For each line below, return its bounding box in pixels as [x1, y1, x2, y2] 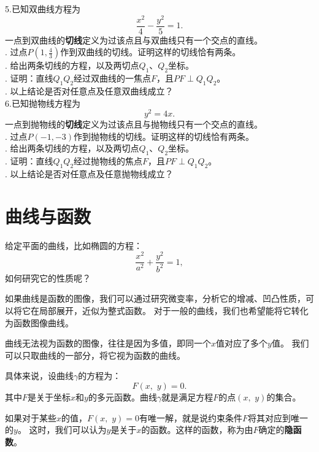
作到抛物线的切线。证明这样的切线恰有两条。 [74, 129, 255, 142]
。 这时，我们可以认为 [17, 423, 107, 436]
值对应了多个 [216, 337, 268, 350]
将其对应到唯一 [247, 411, 308, 424]
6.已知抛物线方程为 [5, 96, 80, 109]
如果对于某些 [5, 411, 56, 424]
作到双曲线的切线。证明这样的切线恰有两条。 [60, 45, 241, 58]
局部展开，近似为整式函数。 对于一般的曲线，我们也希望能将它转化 [39, 304, 309, 316]
